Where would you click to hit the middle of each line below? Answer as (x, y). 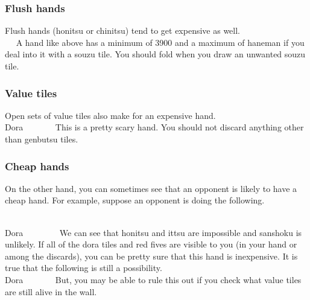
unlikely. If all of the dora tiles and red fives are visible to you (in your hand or (151, 244)
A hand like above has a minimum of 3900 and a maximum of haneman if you (160, 42)
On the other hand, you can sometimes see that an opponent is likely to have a (151, 188)
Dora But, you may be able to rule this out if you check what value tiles (153, 279)
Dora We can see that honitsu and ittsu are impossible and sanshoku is (153, 232)
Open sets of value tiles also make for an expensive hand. (110, 115)
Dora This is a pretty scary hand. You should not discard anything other (154, 127)
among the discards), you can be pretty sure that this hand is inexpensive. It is (151, 256)
